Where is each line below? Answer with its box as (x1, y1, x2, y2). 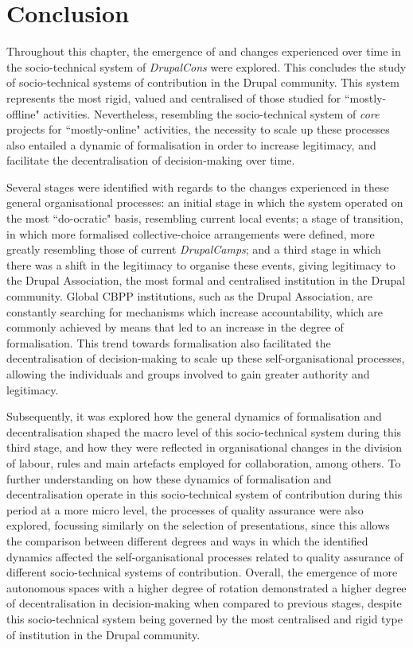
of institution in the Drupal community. (6, 626, 201, 642)
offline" (6, 105, 40, 122)
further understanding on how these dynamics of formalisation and (6, 470, 332, 487)
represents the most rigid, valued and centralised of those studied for (6, 89, 341, 106)
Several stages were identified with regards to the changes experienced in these (6, 178, 389, 195)
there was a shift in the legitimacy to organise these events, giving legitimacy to (6, 256, 395, 273)
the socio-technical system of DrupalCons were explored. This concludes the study (6, 58, 407, 75)
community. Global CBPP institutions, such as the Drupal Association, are (6, 288, 372, 305)
